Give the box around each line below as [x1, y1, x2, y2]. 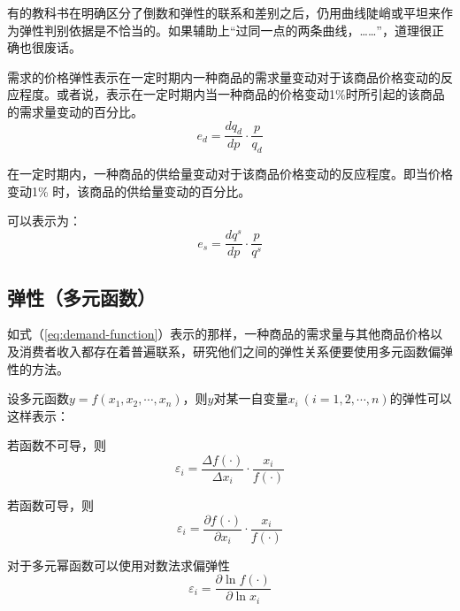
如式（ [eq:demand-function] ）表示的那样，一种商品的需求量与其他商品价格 [7, 325, 431, 343]
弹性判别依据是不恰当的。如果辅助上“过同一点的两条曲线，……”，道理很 [19, 20, 432, 39]
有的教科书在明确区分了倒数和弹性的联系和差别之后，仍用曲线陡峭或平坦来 [7, 4, 441, 21]
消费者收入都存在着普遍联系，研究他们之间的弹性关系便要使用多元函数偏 [19, 341, 441, 360]
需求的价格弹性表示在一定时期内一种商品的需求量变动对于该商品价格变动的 [7, 67, 441, 86]
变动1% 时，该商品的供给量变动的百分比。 [7, 181, 251, 200]
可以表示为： [7, 211, 81, 230]
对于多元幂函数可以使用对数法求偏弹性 [7, 555, 230, 574]
